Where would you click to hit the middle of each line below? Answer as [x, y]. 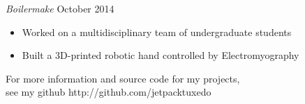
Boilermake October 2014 [60, 8]
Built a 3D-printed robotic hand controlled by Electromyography [161, 55]
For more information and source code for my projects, [123, 78]
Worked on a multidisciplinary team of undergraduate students [157, 32]
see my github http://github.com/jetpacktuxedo [109, 92]
